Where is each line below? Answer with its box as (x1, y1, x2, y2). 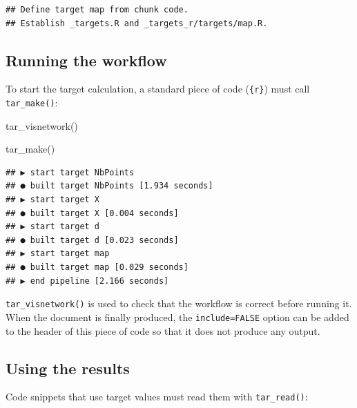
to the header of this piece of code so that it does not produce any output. (6, 323, 320, 338)
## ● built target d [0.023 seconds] (6, 235, 179, 245)
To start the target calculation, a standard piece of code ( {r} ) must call (6, 81, 310, 96)
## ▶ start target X (6, 195, 100, 205)
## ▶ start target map (6, 249, 110, 259)
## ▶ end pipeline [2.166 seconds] (6, 275, 169, 286)
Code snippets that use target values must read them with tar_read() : (6, 389, 308, 404)
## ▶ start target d (6, 222, 100, 232)
